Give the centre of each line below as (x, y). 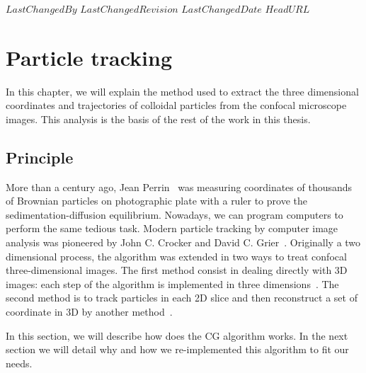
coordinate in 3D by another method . (89, 312)
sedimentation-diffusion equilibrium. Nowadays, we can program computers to (175, 214)
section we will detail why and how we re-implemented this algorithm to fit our (177, 349)
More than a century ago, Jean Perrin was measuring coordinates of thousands (179, 186)
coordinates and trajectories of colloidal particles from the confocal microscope (176, 105)
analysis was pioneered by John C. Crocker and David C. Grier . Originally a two (183, 242)
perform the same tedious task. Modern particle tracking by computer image (172, 228)
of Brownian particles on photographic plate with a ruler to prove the (156, 201)
